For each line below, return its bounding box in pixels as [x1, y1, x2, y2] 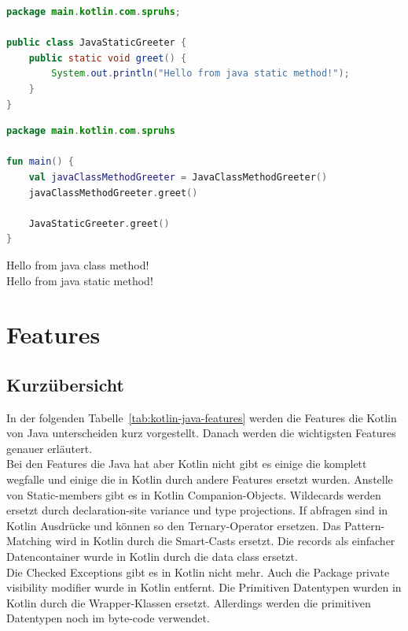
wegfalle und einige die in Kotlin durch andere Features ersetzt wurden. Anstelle [6, 471, 393, 488]
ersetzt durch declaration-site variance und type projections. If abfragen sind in [6, 502, 388, 518]
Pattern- [344, 517, 385, 533]
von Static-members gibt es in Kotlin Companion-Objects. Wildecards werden [6, 486, 381, 503]
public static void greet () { [28, 52, 187, 64]
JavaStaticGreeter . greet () [28, 217, 170, 229]
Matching [6, 533, 52, 549]
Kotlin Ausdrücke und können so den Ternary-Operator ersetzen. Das [6, 517, 341, 533]
